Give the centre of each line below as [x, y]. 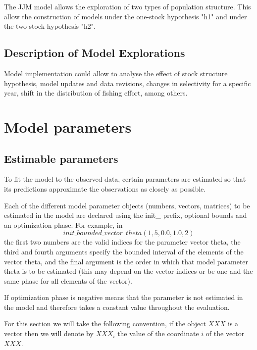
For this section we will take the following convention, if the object [105, 324]
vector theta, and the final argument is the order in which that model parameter [126, 261]
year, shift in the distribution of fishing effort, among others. [96, 93]
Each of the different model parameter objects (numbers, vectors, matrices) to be [127, 205]
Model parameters [68, 126]
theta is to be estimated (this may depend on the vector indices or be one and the [128, 271]
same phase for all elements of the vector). [68, 280]
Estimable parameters [61, 158]
